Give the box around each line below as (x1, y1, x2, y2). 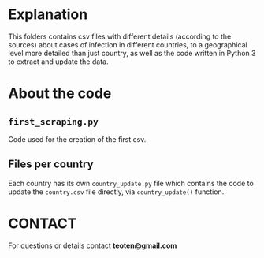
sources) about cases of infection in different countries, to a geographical (8, 39, 247, 49)
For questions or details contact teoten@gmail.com (8, 241, 177, 250)
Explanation (8, 6, 88, 24)
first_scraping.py (8, 116, 99, 127)
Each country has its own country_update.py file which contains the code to (8, 178, 254, 188)
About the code (8, 84, 112, 103)
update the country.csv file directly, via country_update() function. (8, 187, 225, 196)
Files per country (8, 158, 94, 171)
